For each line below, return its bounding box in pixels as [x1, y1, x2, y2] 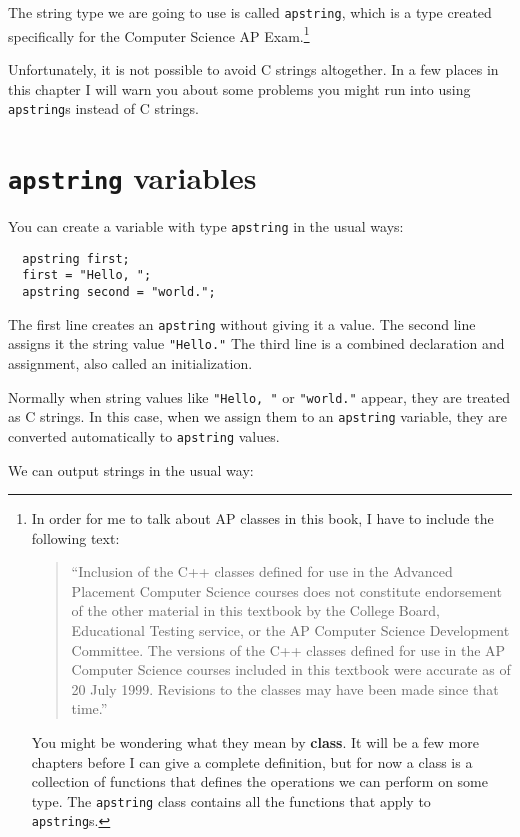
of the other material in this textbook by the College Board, [71, 600, 440, 621]
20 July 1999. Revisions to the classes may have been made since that [71, 678, 499, 699]
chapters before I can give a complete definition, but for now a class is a [31, 751, 473, 772]
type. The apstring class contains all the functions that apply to [31, 790, 431, 811]
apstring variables [8, 156, 257, 197]
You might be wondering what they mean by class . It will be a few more [31, 732, 479, 753]
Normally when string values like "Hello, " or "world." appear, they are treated [8, 386, 511, 407]
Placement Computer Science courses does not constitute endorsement [71, 580, 502, 601]
